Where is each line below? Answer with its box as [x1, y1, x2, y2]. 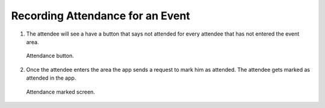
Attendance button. [26, 52, 75, 60]
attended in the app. [26, 74, 76, 81]
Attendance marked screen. [26, 88, 96, 95]
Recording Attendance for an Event [11, 9, 191, 22]
